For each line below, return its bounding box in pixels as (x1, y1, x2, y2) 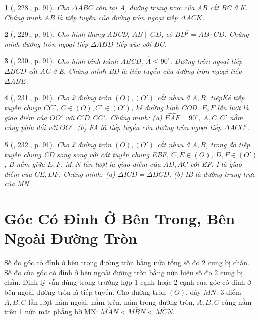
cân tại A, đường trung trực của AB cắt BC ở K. (95, 2, 248, 12)
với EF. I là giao (190, 159, 242, 169)
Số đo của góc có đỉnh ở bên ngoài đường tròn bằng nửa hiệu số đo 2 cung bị (4, 267, 243, 277)
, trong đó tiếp (205, 139, 250, 149)
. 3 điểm (216, 287, 241, 297)
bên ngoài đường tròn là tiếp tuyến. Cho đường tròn (4, 287, 166, 297)
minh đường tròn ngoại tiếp (4, 38, 88, 49)
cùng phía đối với (4, 122, 58, 133)
